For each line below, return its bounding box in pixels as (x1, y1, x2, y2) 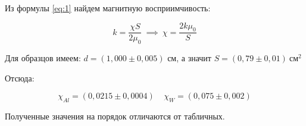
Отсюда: (5, 71, 35, 84)
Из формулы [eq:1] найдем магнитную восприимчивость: (5, 2, 211, 14)
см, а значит (167, 52, 211, 64)
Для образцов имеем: (5, 52, 81, 64)
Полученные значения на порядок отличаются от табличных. (5, 110, 225, 122)
